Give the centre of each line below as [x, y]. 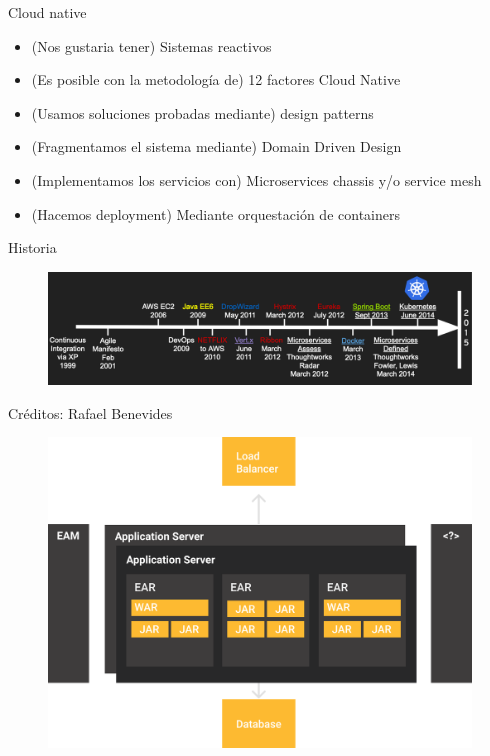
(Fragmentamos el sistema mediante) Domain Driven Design [216, 146]
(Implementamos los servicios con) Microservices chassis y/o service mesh [256, 179]
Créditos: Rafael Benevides [90, 412]
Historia [32, 247]
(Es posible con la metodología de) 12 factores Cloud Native [216, 79]
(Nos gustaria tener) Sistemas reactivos [151, 45]
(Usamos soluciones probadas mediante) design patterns [202, 112]
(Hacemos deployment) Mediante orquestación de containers [215, 213]
